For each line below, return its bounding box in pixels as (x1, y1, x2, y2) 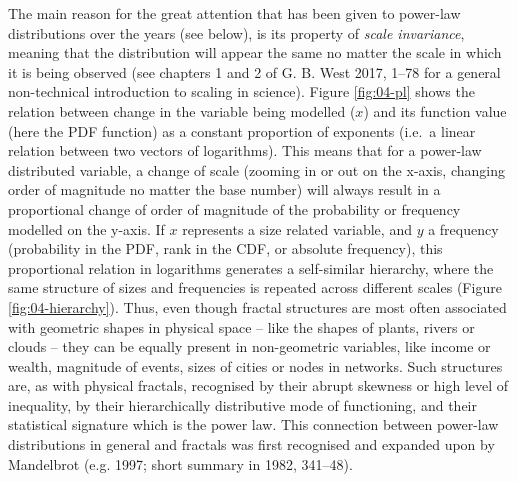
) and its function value (363, 100, 507, 121)
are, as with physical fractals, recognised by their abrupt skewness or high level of (8, 375, 509, 396)
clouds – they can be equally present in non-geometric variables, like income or (8, 336, 491, 357)
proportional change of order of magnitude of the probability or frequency (8, 198, 461, 219)
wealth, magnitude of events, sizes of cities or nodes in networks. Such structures (8, 355, 503, 376)
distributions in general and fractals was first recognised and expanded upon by (8, 434, 495, 455)
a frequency (428, 218, 499, 239)
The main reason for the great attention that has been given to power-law (8, 3, 461, 23)
